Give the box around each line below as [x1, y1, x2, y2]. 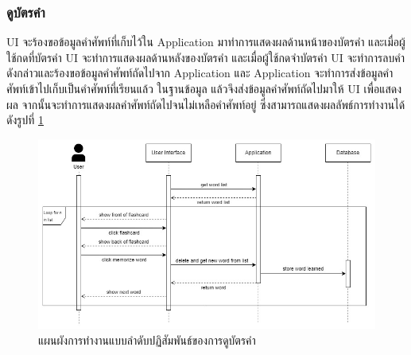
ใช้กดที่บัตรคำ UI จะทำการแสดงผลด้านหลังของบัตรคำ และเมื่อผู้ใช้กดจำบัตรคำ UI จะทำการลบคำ [6, 49, 405, 65]
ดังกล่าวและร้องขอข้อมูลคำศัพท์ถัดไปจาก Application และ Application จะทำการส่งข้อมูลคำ [6, 64, 394, 81]
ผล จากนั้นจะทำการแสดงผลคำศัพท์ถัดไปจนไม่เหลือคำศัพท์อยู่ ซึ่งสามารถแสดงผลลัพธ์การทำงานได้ [6, 96, 405, 112]
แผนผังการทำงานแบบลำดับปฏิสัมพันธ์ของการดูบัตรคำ [38, 331, 256, 348]
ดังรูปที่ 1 [6, 111, 44, 128]
